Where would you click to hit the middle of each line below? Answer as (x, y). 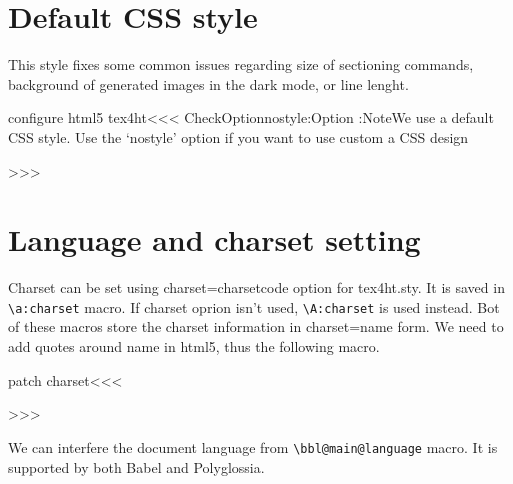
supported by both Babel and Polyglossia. (136, 466)
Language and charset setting (214, 239)
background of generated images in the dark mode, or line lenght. (208, 83)
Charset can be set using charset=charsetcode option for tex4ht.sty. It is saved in (256, 287)
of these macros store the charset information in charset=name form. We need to (256, 326)
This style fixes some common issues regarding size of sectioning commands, (241, 64)
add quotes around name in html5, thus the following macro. (194, 346)
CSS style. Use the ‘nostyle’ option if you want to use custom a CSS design (238, 136)
